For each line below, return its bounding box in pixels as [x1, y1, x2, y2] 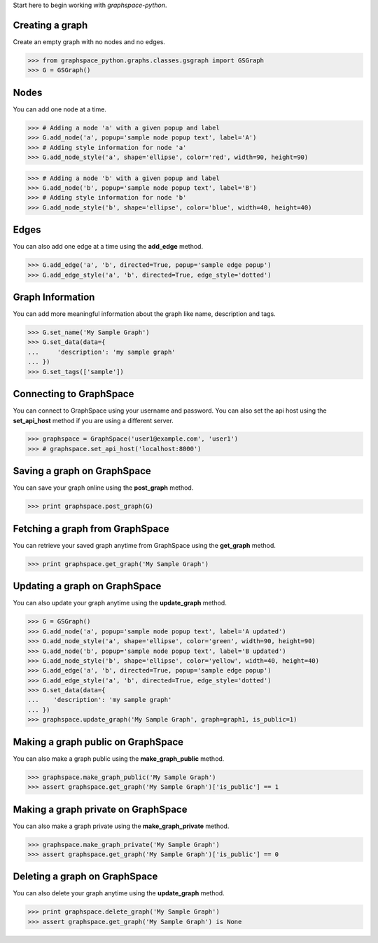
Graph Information [13, 291, 95, 303]
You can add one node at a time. [13, 105, 106, 113]
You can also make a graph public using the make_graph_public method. [13, 754, 225, 763]
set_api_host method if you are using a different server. [13, 416, 174, 425]
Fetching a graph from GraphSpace [13, 523, 169, 535]
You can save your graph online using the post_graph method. [13, 483, 194, 492]
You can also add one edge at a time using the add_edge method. [13, 242, 203, 251]
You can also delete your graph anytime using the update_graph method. [13, 889, 225, 897]
